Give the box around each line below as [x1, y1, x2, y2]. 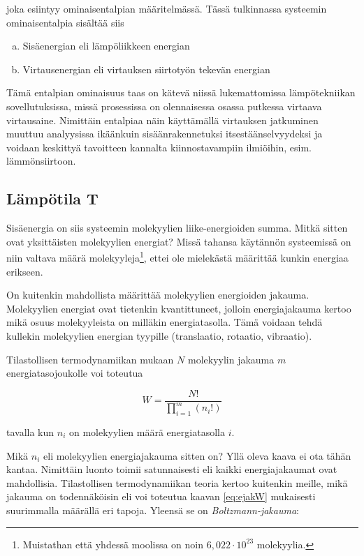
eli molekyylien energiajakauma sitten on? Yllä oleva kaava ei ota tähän [43, 448, 351, 463]
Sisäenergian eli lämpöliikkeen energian [22, 38, 190, 53]
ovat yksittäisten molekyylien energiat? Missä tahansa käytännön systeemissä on [6, 234, 351, 248]
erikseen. [6, 264, 43, 278]
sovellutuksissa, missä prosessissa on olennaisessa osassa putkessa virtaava [6, 98, 322, 113]
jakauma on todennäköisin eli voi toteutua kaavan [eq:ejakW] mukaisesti [6, 489, 316, 504]
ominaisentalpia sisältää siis [6, 15, 124, 29]
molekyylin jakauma [187, 352, 275, 366]
